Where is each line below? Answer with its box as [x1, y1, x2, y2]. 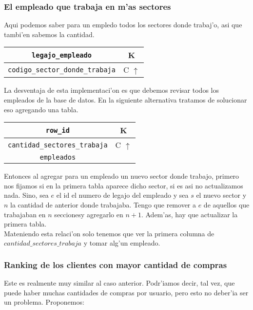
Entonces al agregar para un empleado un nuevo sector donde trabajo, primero [4, 171, 239, 181]
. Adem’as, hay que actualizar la [141, 209, 238, 219]
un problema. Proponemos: [4, 297, 84, 307]
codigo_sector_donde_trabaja [8, 65, 116, 74]
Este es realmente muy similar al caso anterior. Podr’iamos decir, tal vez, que [4, 278, 235, 288]
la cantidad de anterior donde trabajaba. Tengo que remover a [10, 199, 196, 209]
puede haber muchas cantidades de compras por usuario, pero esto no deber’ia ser [4, 287, 249, 297]
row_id [45, 126, 70, 134]
